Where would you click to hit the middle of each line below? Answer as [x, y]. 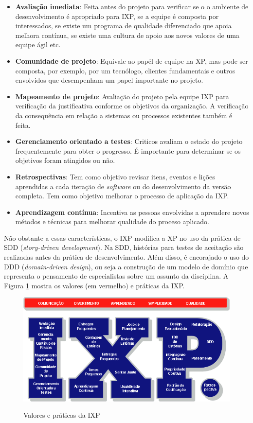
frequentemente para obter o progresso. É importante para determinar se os [128, 150]
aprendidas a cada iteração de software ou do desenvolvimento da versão [123, 186]
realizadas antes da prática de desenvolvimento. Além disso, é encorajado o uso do [126, 257]
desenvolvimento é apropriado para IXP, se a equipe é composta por [117, 16]
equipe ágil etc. [38, 44]
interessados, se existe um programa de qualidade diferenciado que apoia [123, 26]
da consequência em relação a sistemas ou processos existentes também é [124, 115]
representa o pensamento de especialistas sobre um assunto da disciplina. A [116, 276]
